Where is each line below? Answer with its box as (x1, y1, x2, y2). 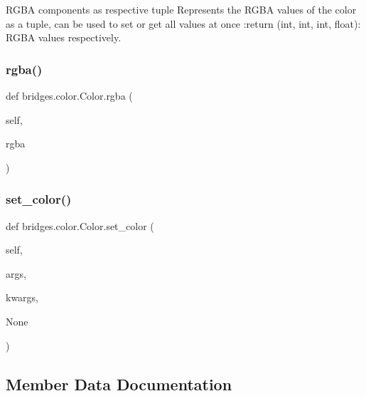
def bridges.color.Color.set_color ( (6, 218, 154, 233)
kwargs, (6, 290, 39, 305)
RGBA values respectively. (6, 30, 122, 45)
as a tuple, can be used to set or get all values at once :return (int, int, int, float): (6, 16, 361, 31)
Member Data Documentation (6, 372, 232, 395)
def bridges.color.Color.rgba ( (6, 88, 133, 103)
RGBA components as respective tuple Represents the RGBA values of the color (6, 2, 357, 16)
